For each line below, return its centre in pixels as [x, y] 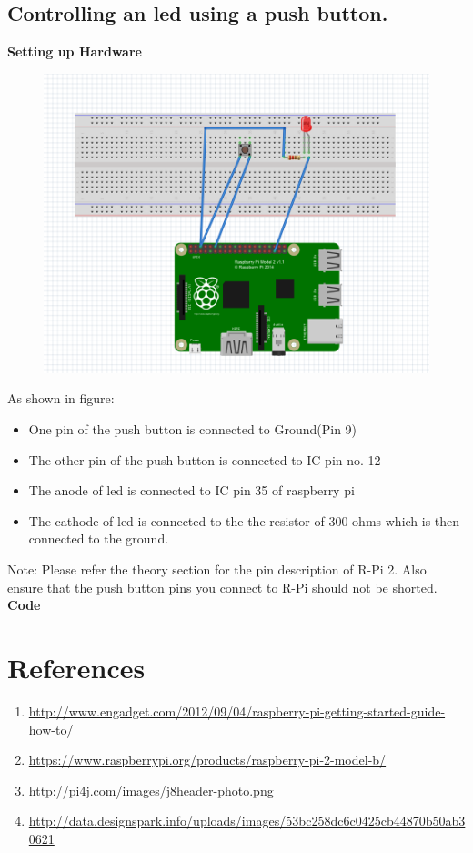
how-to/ [51, 729]
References [76, 667]
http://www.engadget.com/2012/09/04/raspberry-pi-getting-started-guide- [237, 711]
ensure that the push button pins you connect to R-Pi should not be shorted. [222, 587]
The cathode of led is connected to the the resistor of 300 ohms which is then [244, 520]
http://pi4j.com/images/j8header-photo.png [151, 790]
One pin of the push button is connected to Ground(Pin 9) [193, 429]
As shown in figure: [61, 398]
